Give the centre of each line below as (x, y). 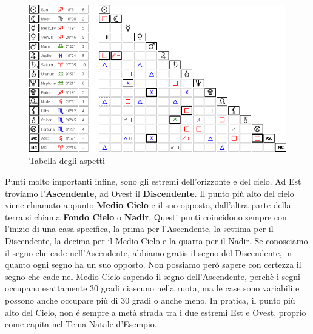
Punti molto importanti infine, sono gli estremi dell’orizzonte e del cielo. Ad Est (153, 181)
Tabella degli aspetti (67, 161)
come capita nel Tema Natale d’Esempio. (81, 324)
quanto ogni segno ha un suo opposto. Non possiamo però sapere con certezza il (153, 264)
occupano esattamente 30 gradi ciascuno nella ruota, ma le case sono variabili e (152, 288)
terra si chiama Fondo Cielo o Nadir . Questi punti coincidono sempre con (146, 216)
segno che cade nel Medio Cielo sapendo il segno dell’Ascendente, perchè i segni (153, 276)
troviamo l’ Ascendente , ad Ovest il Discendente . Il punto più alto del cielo (150, 193)
